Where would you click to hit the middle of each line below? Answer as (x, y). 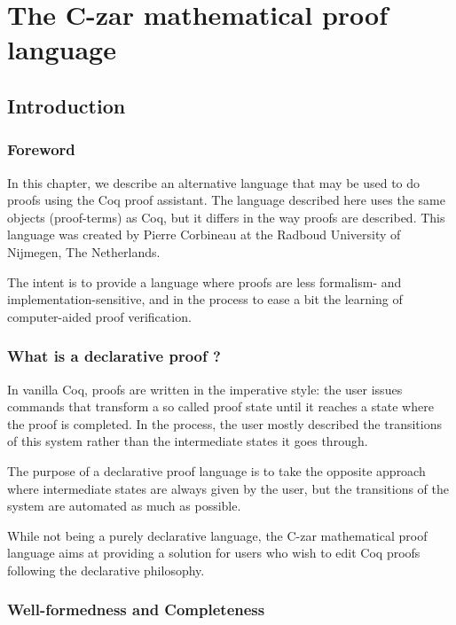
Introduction (67, 105)
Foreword (41, 149)
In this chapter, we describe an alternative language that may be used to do (214, 182)
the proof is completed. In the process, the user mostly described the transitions (225, 423)
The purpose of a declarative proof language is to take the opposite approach (216, 470)
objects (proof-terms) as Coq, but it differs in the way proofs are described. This (226, 217)
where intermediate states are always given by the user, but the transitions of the (228, 488)
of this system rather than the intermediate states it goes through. (188, 441)
